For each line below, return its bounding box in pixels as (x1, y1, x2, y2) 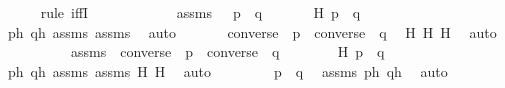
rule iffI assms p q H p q (40, 2, 361, 22)
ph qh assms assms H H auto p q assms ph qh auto (7, 60, 448, 81)
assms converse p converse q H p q (70, 41, 385, 62)
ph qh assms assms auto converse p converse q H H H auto (7, 21, 497, 42)
